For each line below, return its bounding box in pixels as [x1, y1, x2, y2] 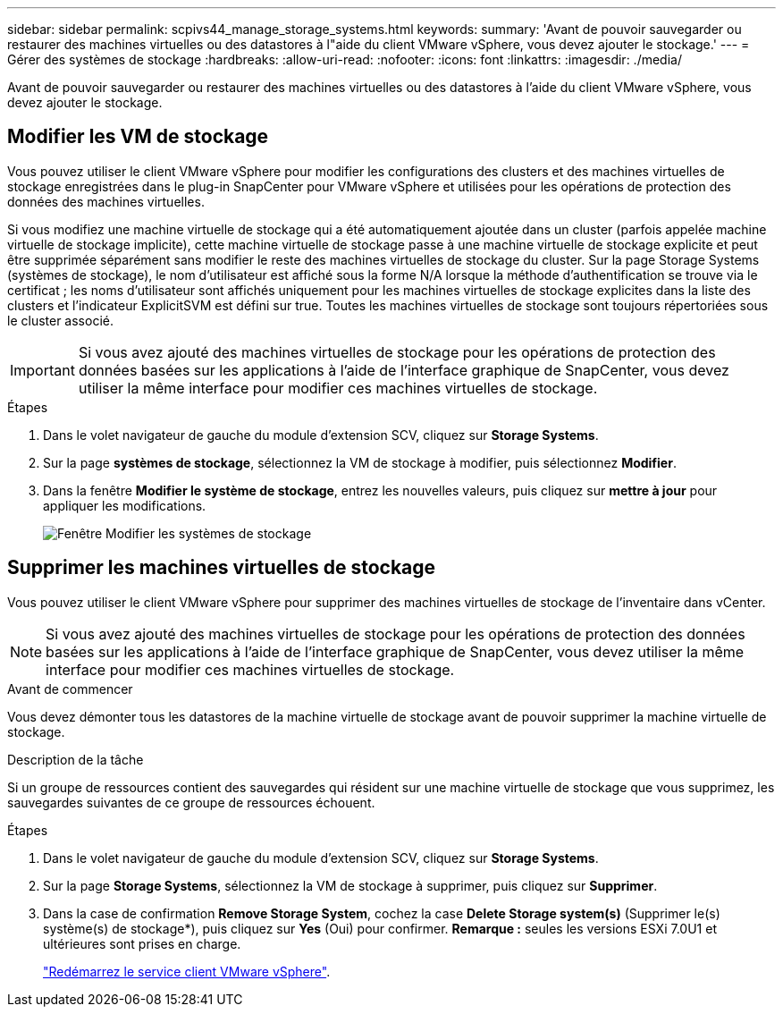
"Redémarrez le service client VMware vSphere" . [43, 963, 331, 979]
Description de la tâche [7, 751, 144, 767]
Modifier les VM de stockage [7, 125, 269, 148]
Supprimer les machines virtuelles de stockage [7, 556, 436, 579]
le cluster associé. [7, 312, 114, 328]
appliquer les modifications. [43, 497, 206, 513]
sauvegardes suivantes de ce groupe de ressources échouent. [7, 794, 375, 810]
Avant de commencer [7, 680, 133, 697]
